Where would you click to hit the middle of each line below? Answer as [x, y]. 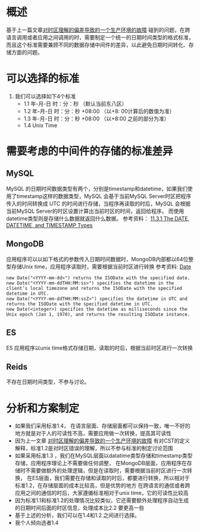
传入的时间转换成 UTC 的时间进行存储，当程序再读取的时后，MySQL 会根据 [99, 203]
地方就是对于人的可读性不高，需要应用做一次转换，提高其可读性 [93, 434]
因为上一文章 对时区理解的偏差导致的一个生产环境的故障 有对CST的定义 [102, 441]
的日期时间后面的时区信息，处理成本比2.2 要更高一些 [79, 508]
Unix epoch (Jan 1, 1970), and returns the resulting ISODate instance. [98, 314]
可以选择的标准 [43, 79]
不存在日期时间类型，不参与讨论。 [48, 382]
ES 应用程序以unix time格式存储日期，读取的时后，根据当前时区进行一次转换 [100, 348]
